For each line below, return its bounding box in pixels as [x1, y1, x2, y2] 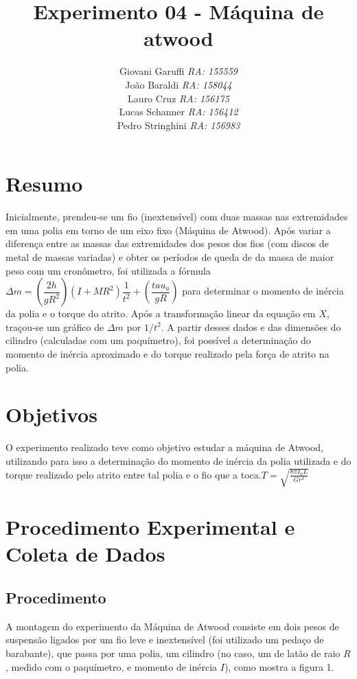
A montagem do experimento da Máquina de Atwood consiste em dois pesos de [5, 619, 339, 633]
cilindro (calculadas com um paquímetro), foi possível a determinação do [5, 333, 311, 347]
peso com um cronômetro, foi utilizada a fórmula [5, 263, 211, 277]
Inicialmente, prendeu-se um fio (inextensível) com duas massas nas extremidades [5, 209, 348, 224]
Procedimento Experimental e [5, 513, 295, 541]
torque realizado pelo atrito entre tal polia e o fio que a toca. [5, 467, 262, 481]
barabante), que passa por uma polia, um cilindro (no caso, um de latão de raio [5, 645, 341, 660]
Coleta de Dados [5, 540, 165, 568]
